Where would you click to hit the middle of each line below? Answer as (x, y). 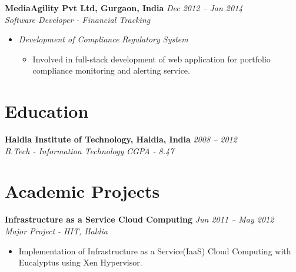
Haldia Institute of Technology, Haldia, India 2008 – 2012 (121, 139)
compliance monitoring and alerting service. (111, 70)
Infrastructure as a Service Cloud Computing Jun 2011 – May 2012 (139, 219)
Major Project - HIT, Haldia (56, 231)
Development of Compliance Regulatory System (103, 39)
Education (47, 111)
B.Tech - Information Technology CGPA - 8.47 (89, 150)
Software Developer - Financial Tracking (78, 19)
